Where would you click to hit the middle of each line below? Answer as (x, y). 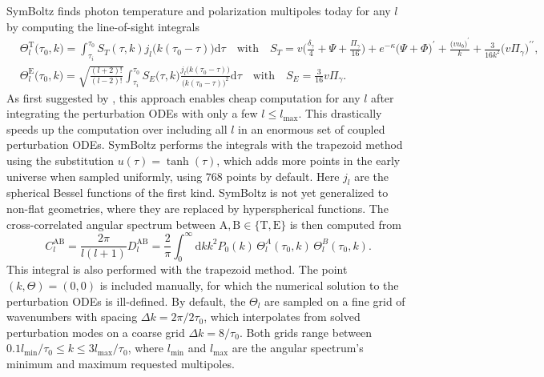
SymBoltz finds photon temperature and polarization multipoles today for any (199, 10)
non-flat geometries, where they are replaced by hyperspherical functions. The (197, 208)
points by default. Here (283, 176)
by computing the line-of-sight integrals (103, 26)
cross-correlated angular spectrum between (111, 224)
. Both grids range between (306, 332)
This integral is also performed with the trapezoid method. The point (177, 269)
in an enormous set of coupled (312, 128)
